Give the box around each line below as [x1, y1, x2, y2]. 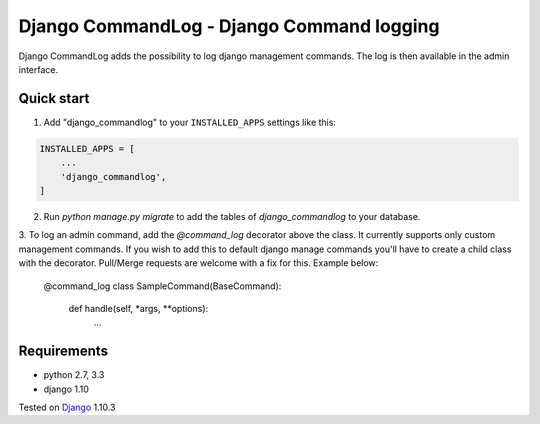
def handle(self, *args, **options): [68, 302, 209, 314]
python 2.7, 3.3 [43, 369, 105, 381]
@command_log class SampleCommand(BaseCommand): [43, 280, 282, 292]
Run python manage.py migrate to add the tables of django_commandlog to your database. [43, 210, 421, 222]
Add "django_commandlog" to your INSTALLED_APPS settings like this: [43, 116, 337, 128]
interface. [18, 63, 59, 75]
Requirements [18, 343, 109, 360]
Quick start [18, 90, 90, 107]
